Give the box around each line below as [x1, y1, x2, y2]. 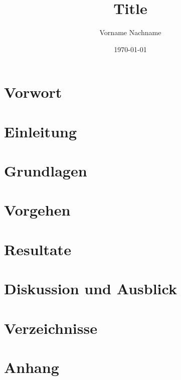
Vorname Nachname [99, 27, 161, 38]
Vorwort [4, 82, 62, 102]
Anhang [4, 356, 59, 377]
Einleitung [4, 121, 77, 141]
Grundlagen [4, 160, 87, 181]
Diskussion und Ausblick [4, 278, 177, 299]
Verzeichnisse [4, 317, 97, 338]
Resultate [4, 239, 71, 259]
